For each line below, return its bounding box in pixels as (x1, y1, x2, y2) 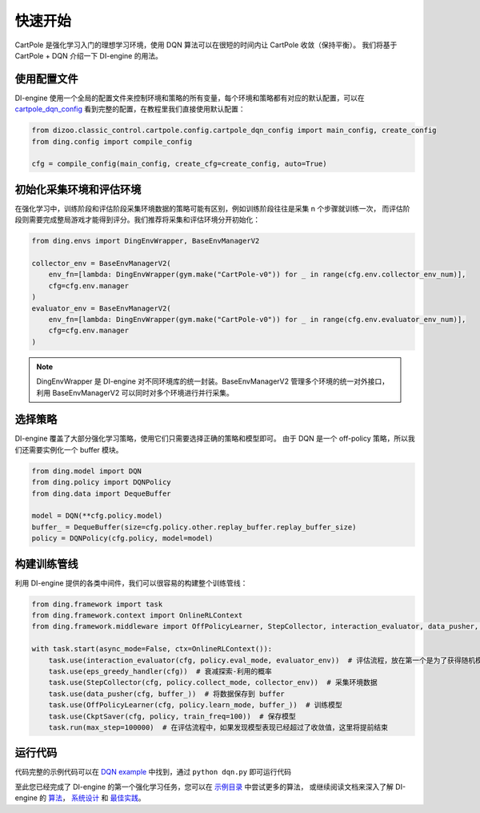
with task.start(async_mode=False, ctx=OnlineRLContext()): (31, 645, 273, 654)
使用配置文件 (14, 72, 78, 86)
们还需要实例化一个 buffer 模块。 (14, 445, 123, 454)
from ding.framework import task (31, 599, 163, 609)
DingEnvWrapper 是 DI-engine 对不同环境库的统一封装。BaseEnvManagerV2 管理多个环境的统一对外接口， (36, 376, 390, 386)
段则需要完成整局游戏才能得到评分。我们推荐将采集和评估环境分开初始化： (14, 215, 260, 224)
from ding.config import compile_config (31, 137, 192, 146)
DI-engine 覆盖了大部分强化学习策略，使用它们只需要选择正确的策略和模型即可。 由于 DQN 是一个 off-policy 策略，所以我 (14, 433, 415, 444)
